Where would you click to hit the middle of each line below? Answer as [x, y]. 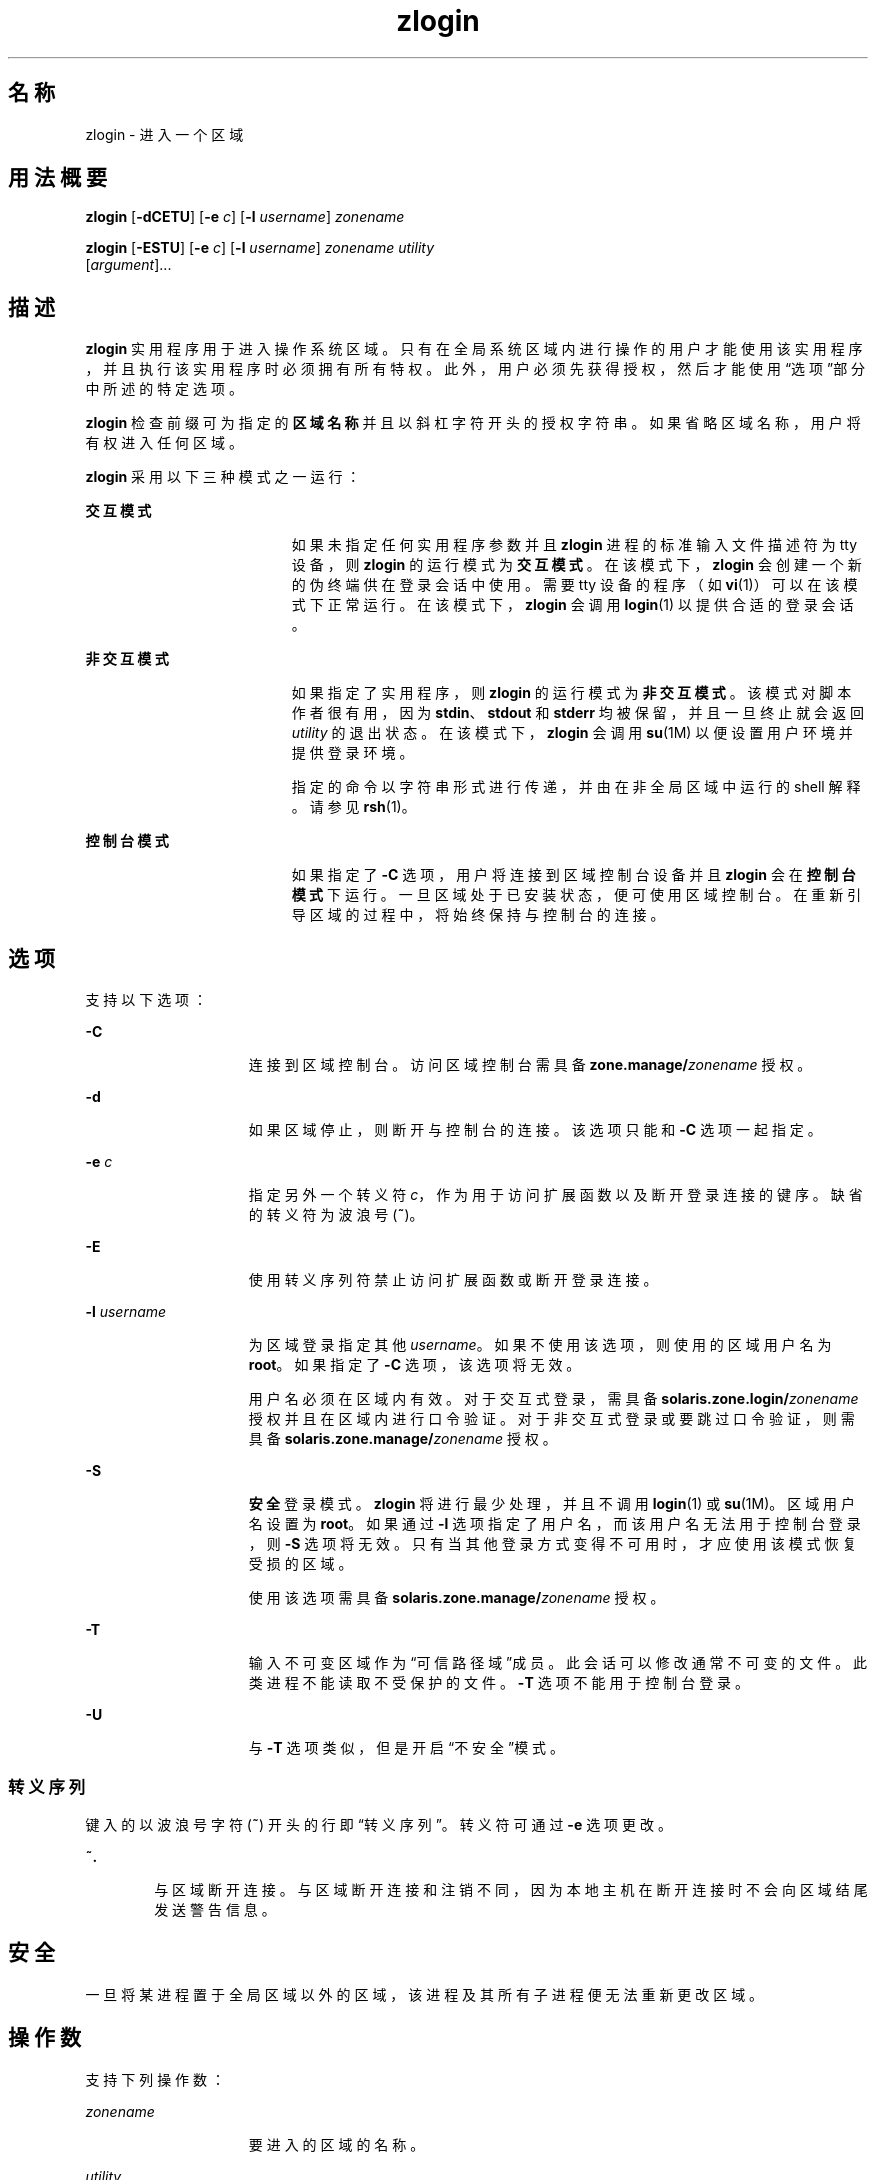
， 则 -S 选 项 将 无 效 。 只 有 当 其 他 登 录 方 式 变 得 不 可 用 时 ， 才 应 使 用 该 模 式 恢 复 [552, 1544]
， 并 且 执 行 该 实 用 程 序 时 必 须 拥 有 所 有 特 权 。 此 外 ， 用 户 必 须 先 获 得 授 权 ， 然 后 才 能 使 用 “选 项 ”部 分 [475, 369]
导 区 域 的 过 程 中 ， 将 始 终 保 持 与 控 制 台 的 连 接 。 [478, 915]
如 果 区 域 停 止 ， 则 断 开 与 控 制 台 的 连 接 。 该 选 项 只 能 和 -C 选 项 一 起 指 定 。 [535, 1130]
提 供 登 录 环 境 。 [352, 753]
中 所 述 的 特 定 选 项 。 [164, 389]
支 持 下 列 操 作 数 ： [155, 2079]
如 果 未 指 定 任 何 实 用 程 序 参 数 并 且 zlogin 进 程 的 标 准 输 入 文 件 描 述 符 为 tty [574, 545]
